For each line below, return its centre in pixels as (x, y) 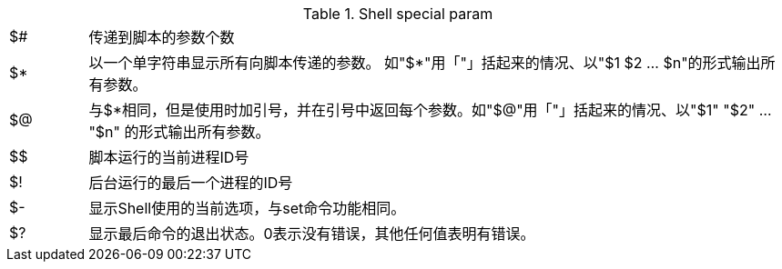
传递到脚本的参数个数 (162, 37)
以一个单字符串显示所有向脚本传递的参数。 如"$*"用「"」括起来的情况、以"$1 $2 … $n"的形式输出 (425, 63)
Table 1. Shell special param (398, 14)
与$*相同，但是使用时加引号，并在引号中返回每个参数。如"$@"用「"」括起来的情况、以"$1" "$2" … (430, 110)
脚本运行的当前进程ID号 (169, 157)
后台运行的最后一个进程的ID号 (191, 183)
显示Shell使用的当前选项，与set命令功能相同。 (247, 208)
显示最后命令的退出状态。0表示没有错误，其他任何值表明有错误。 (312, 234)
